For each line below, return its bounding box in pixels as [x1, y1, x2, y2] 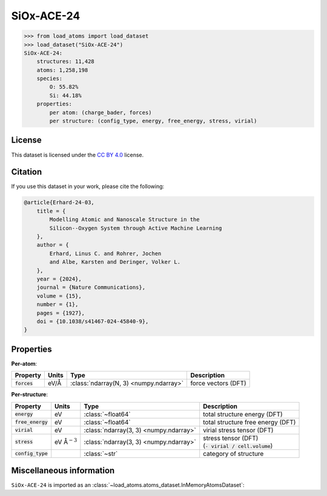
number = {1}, [36, 301, 79, 308]
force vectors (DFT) [190, 379, 246, 387]
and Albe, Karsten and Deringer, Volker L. [49, 258, 181, 266]
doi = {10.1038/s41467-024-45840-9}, [36, 318, 149, 324]
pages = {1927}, [36, 309, 85, 317]
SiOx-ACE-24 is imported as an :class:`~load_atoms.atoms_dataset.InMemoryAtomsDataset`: [11, 481, 245, 489]
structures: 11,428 [36, 58, 95, 65]
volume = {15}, [36, 292, 82, 300]
